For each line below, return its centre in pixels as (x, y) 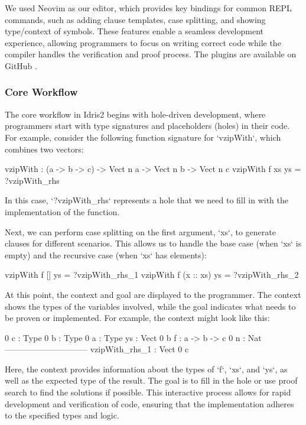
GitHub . (21, 65)
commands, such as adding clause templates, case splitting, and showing (135, 19)
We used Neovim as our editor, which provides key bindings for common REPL (148, 8)
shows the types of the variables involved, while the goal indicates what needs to (150, 306)
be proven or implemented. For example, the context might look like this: (137, 318)
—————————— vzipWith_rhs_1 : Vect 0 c (97, 349)
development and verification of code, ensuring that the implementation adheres (149, 403)
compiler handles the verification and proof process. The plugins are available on (151, 54)
